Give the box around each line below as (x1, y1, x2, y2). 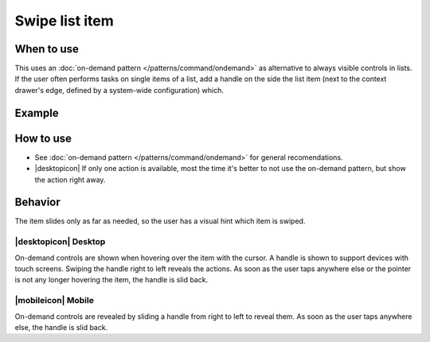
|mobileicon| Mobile (14, 295, 95, 306)
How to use (14, 131, 72, 145)
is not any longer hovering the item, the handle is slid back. (14, 275, 209, 285)
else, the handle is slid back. (14, 322, 108, 332)
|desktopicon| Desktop (14, 236, 106, 247)
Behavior (14, 196, 61, 209)
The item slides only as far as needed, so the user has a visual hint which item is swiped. (14, 216, 306, 226)
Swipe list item (14, 12, 115, 29)
